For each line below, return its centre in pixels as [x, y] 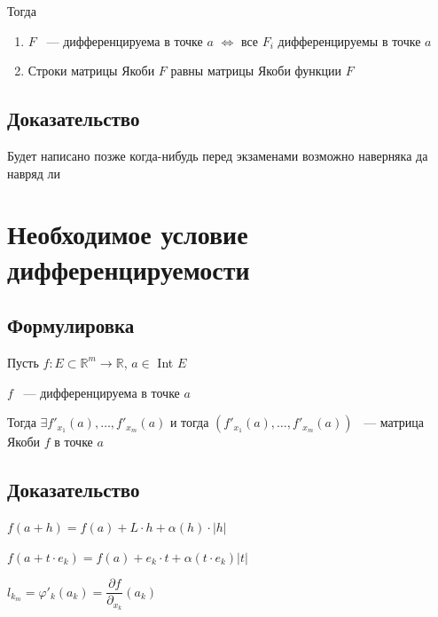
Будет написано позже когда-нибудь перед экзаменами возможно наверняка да [218, 155]
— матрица [394, 422]
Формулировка [71, 325]
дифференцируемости [129, 269]
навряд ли [34, 173]
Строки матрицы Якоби [91, 71]
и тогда [189, 422]
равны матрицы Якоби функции [256, 71]
